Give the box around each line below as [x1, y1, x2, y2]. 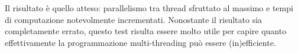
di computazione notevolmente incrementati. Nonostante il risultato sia [5, 13, 263, 25]
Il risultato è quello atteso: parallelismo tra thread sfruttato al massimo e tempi [5, 2, 293, 14]
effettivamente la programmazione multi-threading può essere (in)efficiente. [5, 36, 276, 48]
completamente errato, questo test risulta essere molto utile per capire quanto [5, 25, 287, 37]
